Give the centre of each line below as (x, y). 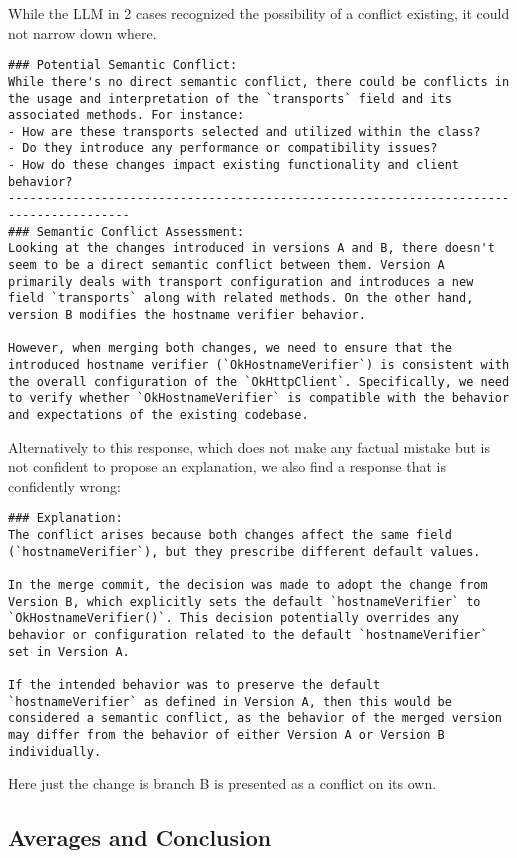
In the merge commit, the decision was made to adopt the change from (248, 585)
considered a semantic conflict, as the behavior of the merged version (255, 718)
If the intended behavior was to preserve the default (194, 684)
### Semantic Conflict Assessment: (126, 231)
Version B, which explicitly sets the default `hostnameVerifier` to (244, 601)
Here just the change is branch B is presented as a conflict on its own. (222, 783)
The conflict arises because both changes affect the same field (230, 535)
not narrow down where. (82, 32)
